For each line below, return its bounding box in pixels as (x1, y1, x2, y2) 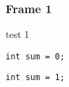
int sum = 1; (6, 72, 65, 83)
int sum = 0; (6, 51, 65, 61)
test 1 (6, 27, 30, 41)
